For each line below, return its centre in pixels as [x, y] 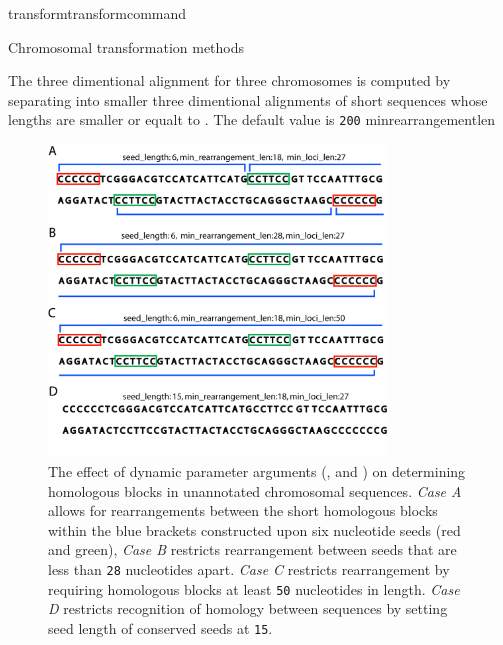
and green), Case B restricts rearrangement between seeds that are [252, 549]
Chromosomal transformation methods [126, 46]
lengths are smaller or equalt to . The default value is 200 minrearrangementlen [252, 119]
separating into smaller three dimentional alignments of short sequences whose [248, 99]
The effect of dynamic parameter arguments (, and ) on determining [257, 470]
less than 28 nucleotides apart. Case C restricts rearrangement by [249, 568]
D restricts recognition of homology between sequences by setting [248, 608]
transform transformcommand [97, 13]
